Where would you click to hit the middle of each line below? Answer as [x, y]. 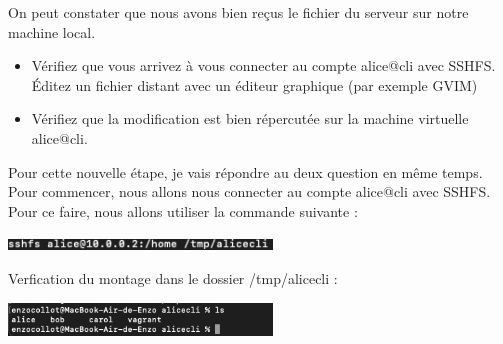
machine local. [52, 31]
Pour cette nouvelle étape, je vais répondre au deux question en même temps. [245, 171]
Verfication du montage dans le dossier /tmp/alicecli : [173, 277]
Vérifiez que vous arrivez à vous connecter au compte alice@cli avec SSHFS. [263, 65]
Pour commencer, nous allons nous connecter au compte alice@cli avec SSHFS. [249, 191]
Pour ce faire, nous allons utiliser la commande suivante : [183, 210]
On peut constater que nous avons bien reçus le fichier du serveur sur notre [238, 12]
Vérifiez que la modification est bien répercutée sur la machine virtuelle [250, 118]
